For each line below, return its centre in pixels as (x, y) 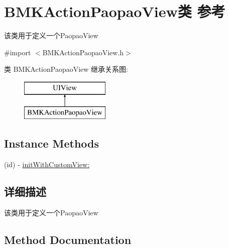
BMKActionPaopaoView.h (83, 52)
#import (18, 52)
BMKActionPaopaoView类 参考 (115, 11)
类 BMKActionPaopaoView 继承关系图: (66, 69)
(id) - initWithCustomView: (47, 164)
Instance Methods (51, 143)
